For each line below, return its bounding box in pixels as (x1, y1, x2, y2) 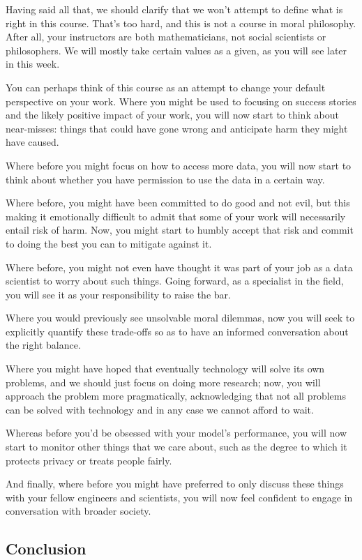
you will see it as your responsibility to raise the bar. (6, 287, 231, 301)
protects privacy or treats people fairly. (6, 453, 172, 467)
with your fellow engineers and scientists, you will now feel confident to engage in (6, 490, 353, 504)
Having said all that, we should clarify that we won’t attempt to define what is (6, 2, 343, 16)
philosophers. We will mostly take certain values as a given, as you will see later (6, 43, 347, 57)
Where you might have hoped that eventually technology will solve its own (6, 361, 325, 376)
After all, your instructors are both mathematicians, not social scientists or (6, 29, 326, 44)
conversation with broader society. (6, 504, 151, 518)
